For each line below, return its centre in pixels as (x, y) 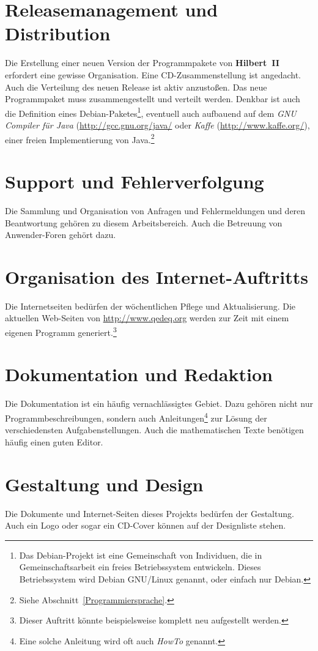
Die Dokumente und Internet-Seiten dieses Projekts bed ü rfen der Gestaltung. (150, 513)
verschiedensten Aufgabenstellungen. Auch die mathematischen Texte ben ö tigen (154, 430)
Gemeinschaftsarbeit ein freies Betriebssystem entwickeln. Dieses (140, 567)
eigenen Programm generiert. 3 (61, 331)
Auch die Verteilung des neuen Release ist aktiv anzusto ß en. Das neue (136, 87)
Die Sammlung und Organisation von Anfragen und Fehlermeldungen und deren (155, 210)
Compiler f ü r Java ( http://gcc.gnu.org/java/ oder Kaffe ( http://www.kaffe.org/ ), (157, 125)
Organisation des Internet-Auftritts (157, 276)
